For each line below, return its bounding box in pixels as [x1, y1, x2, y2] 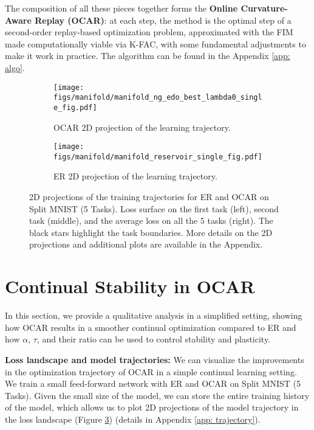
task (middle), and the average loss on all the [29, 214, 198, 227]
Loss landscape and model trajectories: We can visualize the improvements [5, 353, 304, 366]
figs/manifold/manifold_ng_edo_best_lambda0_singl [53, 93, 262, 102]
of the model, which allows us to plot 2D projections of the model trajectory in [5, 401, 299, 414]
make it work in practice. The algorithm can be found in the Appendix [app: [5, 49, 290, 62]
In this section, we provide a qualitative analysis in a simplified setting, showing [5, 309, 302, 322]
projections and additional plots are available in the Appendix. [29, 238, 263, 251]
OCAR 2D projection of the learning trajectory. [53, 120, 231, 133]
